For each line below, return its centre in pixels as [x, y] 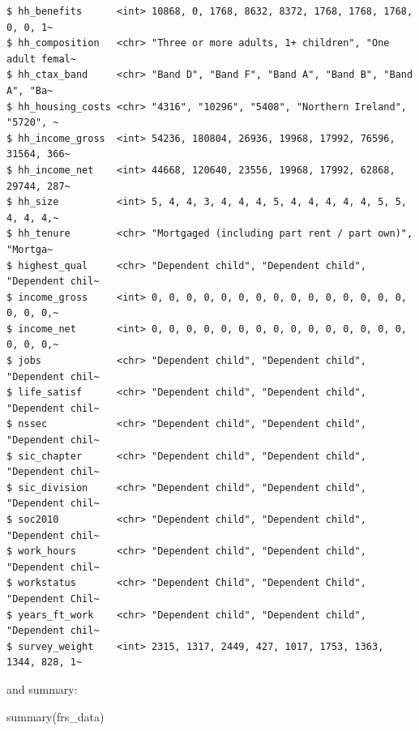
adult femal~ [41, 59]
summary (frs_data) [56, 716]
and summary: [42, 688]
